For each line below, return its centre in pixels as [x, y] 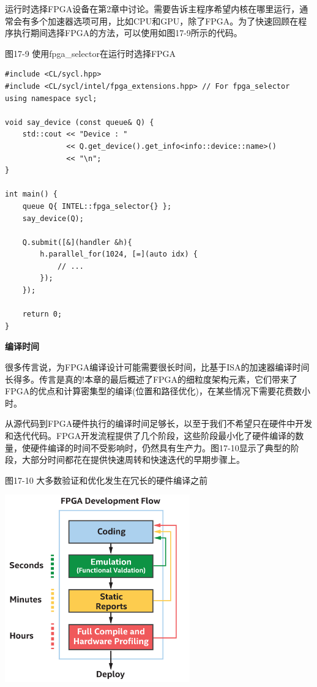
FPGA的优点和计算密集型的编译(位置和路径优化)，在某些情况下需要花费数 [154, 391]
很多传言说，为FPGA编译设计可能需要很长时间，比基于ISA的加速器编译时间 [157, 367]
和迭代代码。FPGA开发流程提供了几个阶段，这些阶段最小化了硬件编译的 [150, 435]
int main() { [31, 194]
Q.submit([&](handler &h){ [77, 242]
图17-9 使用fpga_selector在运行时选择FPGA [91, 53]
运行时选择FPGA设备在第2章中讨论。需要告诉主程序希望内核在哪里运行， [152, 9]
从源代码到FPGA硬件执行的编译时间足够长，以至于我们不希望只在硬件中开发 [159, 423]
